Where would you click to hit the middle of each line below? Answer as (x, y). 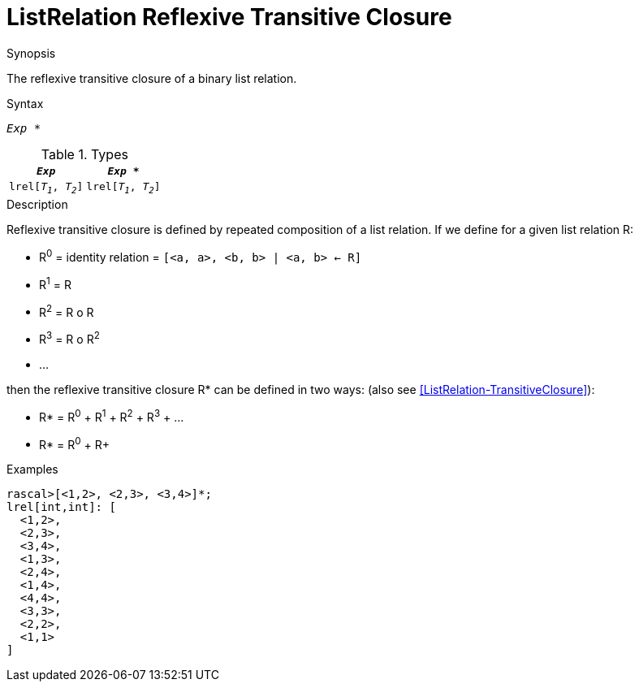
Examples (32, 469)
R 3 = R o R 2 (69, 338)
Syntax (25, 103)
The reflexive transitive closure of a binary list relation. (152, 78)
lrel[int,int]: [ (61, 507)
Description (37, 205)
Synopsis (31, 53)
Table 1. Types (84, 154)
